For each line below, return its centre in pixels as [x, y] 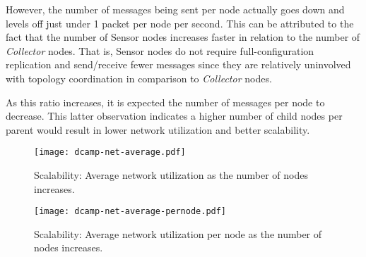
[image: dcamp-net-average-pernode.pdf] [130, 212]
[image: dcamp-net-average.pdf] [110, 152]
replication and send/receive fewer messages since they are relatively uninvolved [178, 64]
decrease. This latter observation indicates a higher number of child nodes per [174, 116]
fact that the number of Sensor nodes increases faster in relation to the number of [183, 37]
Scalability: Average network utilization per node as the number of [178, 233]
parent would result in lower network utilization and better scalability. [158, 129]
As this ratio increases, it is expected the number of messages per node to [165, 102]
